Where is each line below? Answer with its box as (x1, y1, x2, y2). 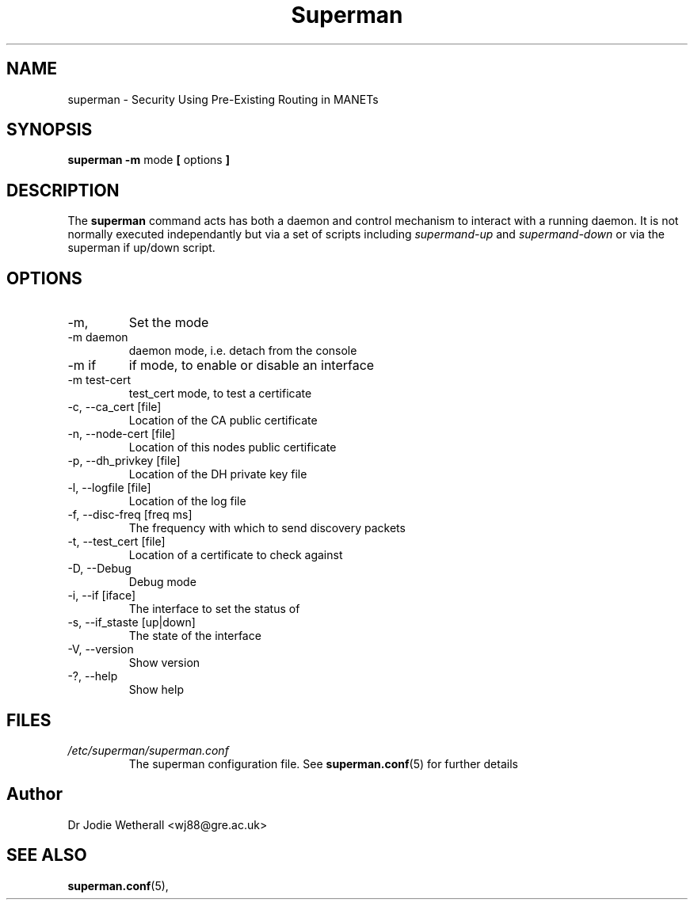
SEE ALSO (6, 845, 87, 866)
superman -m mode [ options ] (67, 153, 230, 167)
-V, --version (67, 642, 134, 657)
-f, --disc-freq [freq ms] (67, 508, 193, 522)
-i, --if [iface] (67, 588, 136, 603)
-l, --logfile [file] (67, 481, 151, 495)
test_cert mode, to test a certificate (128, 386, 312, 401)
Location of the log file (128, 494, 246, 508)
